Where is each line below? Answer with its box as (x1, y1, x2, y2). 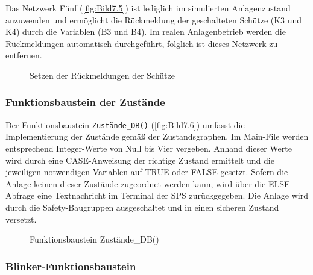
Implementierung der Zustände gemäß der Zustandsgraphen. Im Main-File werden (5, 130, 309, 143)
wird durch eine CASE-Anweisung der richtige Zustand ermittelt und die (5, 153, 274, 166)
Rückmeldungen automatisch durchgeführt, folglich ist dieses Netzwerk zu (5, 37, 278, 49)
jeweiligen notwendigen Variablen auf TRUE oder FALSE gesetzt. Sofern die (5, 165, 288, 178)
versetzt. (5, 212, 37, 225)
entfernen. (5, 49, 42, 61)
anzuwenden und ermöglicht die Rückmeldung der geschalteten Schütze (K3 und (5, 13, 302, 26)
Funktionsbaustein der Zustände (5, 94, 165, 110)
